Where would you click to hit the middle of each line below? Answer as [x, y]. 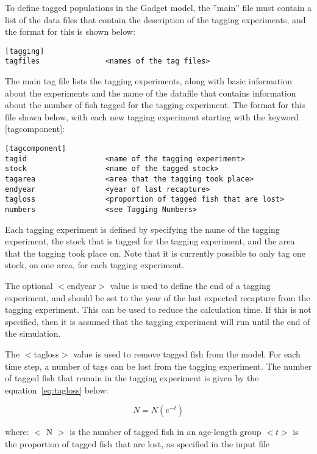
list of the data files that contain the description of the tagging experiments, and [155, 19]
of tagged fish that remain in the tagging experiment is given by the [132, 378]
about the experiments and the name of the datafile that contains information [151, 93]
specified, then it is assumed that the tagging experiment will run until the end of [158, 321]
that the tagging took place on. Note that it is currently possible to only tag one [155, 253]
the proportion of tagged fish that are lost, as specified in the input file [137, 443]
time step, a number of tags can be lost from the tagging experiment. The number [158, 366]
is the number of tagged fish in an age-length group [166, 432]
